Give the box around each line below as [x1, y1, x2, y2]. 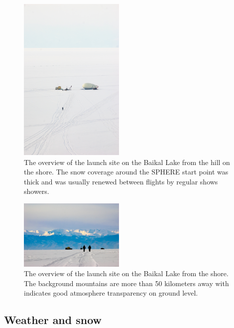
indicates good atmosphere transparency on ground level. [24, 288, 198, 298]
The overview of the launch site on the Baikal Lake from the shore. [24, 268, 229, 279]
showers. [24, 186, 49, 196]
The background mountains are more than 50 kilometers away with [24, 278, 229, 288]
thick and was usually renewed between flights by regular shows [24, 176, 218, 186]
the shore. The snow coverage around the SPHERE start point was [24, 166, 229, 177]
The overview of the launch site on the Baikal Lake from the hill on [24, 157, 230, 167]
